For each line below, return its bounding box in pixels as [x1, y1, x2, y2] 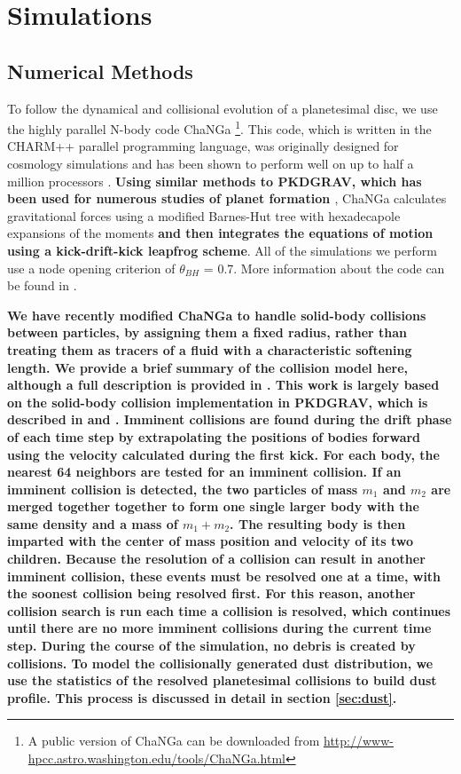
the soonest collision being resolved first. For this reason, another [7, 584, 416, 603]
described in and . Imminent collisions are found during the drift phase [7, 410, 452, 429]
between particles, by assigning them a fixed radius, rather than [7, 323, 408, 342]
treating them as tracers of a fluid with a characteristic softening [7, 340, 412, 359]
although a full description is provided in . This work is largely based [7, 375, 440, 394]
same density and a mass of [7, 514, 178, 533]
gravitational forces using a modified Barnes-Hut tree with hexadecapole [7, 206, 401, 225]
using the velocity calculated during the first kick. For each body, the [7, 445, 440, 463]
